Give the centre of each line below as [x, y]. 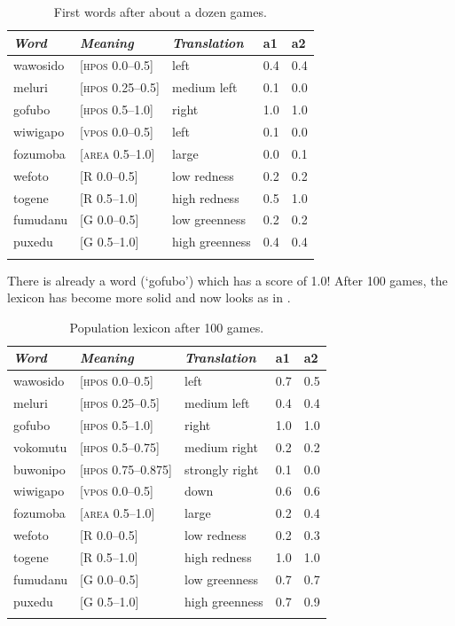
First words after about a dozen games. [160, 12]
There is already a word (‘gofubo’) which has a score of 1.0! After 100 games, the [227, 280]
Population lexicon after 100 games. [167, 327]
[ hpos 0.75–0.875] [126, 469]
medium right [221, 446]
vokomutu [40, 446]
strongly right [222, 469]
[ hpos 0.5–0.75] [120, 446]
